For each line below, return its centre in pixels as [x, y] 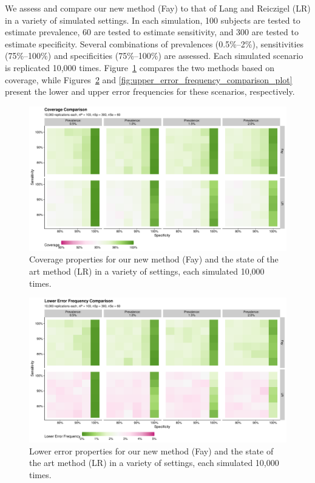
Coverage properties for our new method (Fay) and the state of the [154, 259]
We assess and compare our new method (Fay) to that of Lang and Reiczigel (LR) [158, 8]
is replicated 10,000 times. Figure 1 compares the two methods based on [140, 67]
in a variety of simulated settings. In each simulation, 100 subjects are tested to [153, 20]
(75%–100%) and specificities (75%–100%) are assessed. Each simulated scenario [154, 56]
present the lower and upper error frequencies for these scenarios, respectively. [150, 91]
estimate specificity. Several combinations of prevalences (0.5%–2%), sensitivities [154, 43]
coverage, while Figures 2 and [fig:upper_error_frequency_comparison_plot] [149, 79]
